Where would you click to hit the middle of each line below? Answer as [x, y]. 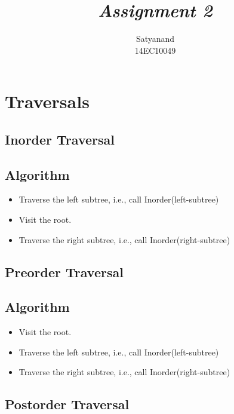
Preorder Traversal [64, 272]
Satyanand [155, 39]
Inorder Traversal [60, 139]
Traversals [47, 101]
